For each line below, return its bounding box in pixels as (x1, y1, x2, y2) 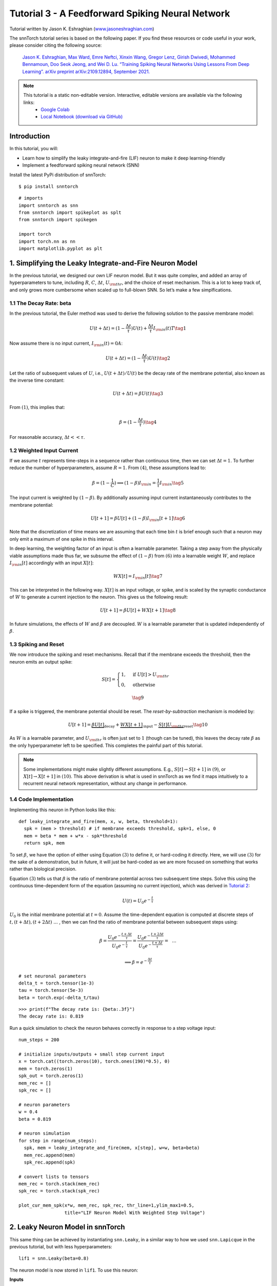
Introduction (9, 132, 50, 141)
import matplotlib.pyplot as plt (18, 246, 103, 252)
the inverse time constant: (9, 377, 65, 383)
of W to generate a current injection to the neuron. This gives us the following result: (9, 594, 188, 600)
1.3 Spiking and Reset (9, 640, 64, 648)
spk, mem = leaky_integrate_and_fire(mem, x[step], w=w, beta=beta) (24, 1145, 200, 1151)
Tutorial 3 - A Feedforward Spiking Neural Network (9, 8, 230, 19)
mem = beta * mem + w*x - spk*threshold (24, 833, 127, 838)
